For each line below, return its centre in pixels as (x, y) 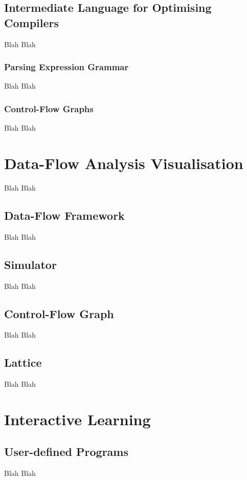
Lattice (23, 362)
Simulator (30, 264)
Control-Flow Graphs (49, 108)
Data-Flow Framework (64, 215)
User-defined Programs (66, 452)
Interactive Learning (77, 419)
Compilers (32, 22)
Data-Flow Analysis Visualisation (124, 163)
